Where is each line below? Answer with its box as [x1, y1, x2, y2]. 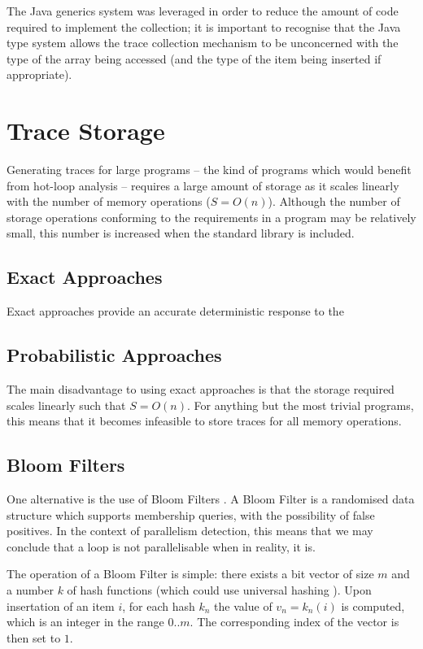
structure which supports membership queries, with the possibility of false [7, 506, 375, 523]
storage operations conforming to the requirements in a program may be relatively [7, 208, 416, 225]
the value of [214, 597, 273, 614]
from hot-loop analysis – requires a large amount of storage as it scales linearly [7, 176, 399, 194]
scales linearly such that [7, 396, 126, 413]
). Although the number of [268, 193, 400, 210]
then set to [7, 629, 61, 646]
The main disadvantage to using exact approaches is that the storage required [7, 381, 395, 398]
